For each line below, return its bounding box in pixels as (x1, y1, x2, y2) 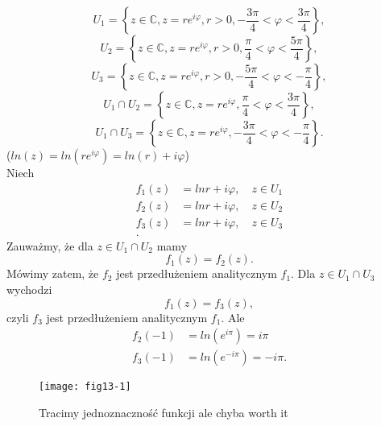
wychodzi (6, 280, 52, 297)
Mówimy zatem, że (6, 265, 99, 282)
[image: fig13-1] (39, 381, 131, 393)
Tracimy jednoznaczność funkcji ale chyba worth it (39, 403, 288, 420)
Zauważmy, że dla (6, 237, 93, 254)
